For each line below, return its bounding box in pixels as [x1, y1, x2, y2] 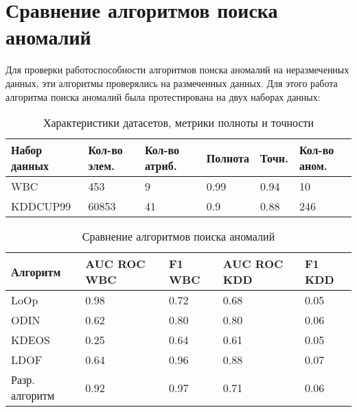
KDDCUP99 [11, 198, 71, 215]
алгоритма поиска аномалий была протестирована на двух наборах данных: [5, 89, 321, 104]
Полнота [206, 149, 250, 166]
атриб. [144, 158, 177, 174]
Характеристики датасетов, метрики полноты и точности [43, 114, 314, 131]
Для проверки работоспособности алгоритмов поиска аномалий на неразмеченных [5, 62, 349, 77]
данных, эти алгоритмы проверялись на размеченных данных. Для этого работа [5, 75, 338, 90]
